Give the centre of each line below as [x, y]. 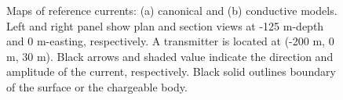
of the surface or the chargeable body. [97, 86]
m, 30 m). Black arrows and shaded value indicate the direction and [170, 56]
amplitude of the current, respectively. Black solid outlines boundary [171, 71]
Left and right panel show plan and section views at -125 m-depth [165, 25]
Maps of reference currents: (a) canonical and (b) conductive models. [172, 10]
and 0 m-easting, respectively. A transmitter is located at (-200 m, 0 [170, 41]
